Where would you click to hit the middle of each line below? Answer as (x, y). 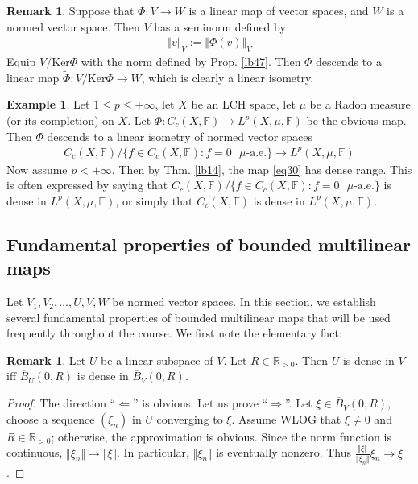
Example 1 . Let (48, 104)
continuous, (35, 452)
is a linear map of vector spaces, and (279, 10)
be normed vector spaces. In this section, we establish (244, 302)
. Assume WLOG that (286, 418)
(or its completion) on (60, 120)
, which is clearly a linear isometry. (228, 77)
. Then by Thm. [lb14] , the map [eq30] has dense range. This (262, 169)
